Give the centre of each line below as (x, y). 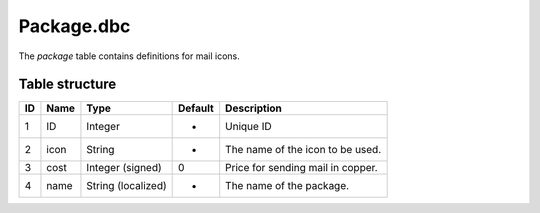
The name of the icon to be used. (303, 150)
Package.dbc (74, 26)
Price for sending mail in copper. (302, 168)
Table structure (67, 84)
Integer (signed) (124, 168)
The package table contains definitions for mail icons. (129, 56)
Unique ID (248, 127)
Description (253, 108)
